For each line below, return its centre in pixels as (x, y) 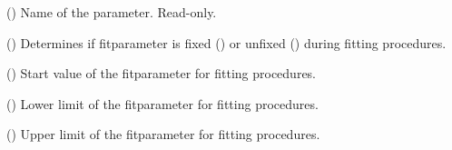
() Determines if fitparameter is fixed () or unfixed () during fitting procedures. (226, 42)
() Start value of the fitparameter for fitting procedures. (162, 73)
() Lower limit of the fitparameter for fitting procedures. (162, 103)
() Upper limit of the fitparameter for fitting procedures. (163, 134)
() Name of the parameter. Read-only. (112, 12)
